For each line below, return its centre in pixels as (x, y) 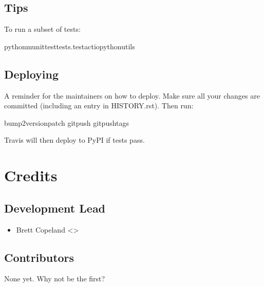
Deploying (32, 74)
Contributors (39, 257)
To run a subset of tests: (42, 29)
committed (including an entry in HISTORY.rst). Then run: (99, 106)
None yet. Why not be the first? (55, 279)
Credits (31, 175)
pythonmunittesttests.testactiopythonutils (70, 46)
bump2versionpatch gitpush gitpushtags (67, 122)
